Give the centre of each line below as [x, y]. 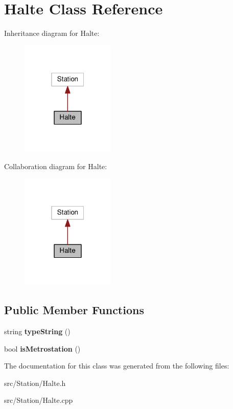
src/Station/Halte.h [35, 383]
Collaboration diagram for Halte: [56, 166]
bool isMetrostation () [42, 348]
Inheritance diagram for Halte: [52, 33]
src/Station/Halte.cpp [39, 400]
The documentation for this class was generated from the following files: [117, 366]
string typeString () [37, 331]
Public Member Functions [74, 310]
